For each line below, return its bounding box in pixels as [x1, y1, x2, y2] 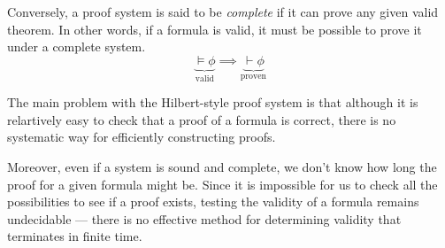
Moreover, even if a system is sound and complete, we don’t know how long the [7, 158, 437, 175]
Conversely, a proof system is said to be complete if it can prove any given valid [7, 3, 439, 20]
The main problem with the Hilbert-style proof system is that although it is [7, 93, 418, 112]
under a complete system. [7, 37, 146, 56]
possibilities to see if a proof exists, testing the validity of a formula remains [7, 192, 419, 211]
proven [240, 71, 266, 81]
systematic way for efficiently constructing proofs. [7, 128, 276, 146]
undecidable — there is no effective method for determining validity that [7, 209, 402, 228]
